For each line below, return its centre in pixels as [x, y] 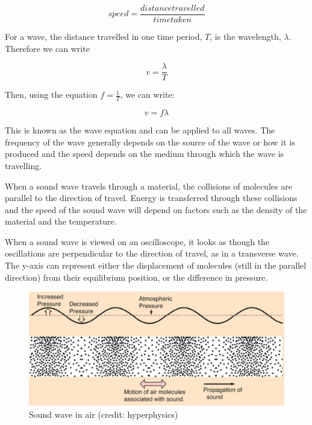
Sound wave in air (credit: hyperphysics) [104, 414]
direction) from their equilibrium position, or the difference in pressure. [136, 277]
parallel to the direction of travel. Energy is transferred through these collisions [151, 198]
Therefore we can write [47, 48]
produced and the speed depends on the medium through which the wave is [145, 154]
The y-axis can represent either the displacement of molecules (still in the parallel [156, 265]
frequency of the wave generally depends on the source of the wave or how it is [150, 142]
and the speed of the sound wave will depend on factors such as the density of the [156, 209]
